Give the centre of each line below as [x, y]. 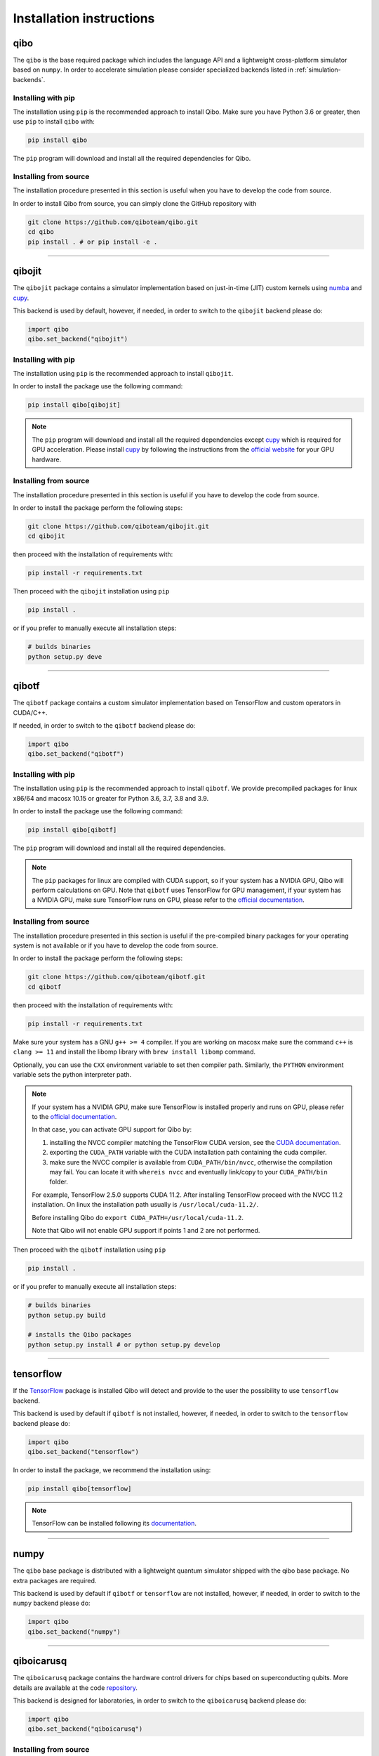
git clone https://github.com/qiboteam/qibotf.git [117, 977]
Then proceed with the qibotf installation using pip [89, 1250]
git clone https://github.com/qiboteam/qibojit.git [119, 526]
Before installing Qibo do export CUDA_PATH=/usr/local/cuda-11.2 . [138, 1217]
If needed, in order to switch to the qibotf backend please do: [104, 726]
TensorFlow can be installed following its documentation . [114, 1524]
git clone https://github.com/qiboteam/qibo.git [113, 222]
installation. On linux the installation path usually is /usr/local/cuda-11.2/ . [145, 1205]
